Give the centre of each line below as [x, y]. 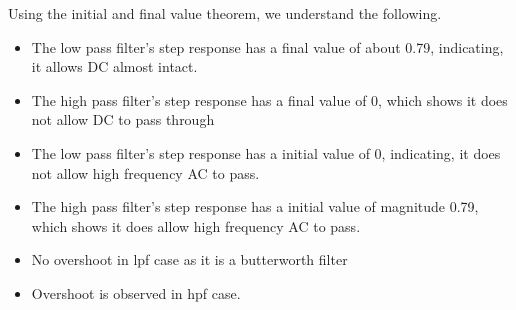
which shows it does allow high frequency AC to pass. [196, 225]
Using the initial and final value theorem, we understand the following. [225, 13]
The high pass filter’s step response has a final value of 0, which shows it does [269, 99]
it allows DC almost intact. [114, 66]
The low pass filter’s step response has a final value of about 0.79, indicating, [267, 46]
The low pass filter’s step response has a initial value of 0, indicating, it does [266, 152]
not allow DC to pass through [123, 119]
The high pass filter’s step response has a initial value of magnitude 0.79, [255, 206]
